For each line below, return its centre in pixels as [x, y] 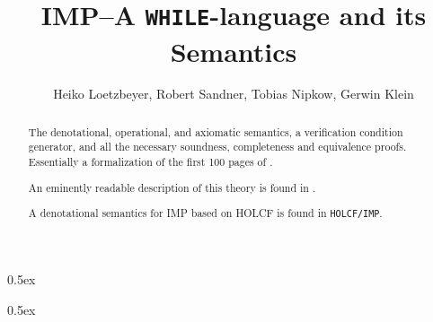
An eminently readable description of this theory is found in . [172, 187]
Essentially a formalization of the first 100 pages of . [150, 162]
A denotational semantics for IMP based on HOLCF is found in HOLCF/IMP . [205, 213]
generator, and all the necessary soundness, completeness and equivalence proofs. [217, 147]
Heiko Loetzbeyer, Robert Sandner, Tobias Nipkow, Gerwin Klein [234, 94]
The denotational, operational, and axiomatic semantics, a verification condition [216, 131]
